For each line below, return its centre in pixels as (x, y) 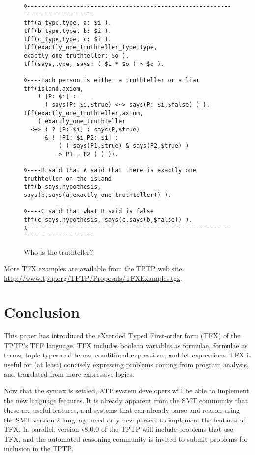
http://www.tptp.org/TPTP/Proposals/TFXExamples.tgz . (93, 278)
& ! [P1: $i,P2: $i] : (82, 138)
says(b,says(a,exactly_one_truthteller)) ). (98, 195)
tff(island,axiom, (54, 88)
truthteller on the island (68, 179)
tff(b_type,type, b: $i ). (68, 31)
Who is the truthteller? (58, 252)
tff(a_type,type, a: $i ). (68, 23)
